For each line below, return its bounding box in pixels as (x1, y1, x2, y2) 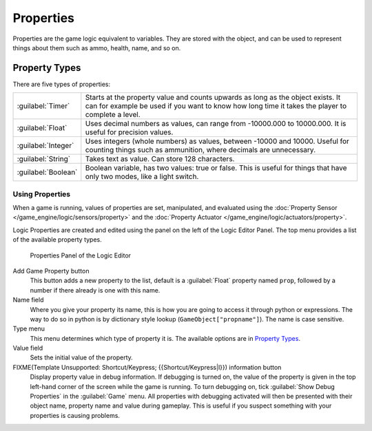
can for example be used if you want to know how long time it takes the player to (85, 101, 347, 111)
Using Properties (12, 189, 71, 199)
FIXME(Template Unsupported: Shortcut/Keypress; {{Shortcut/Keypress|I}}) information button (12, 363, 282, 371)
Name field (12, 296, 44, 304)
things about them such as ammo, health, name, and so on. (12, 43, 181, 52)
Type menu (12, 324, 45, 333)
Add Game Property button (12, 266, 90, 275)
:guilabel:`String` (17, 154, 71, 164)
